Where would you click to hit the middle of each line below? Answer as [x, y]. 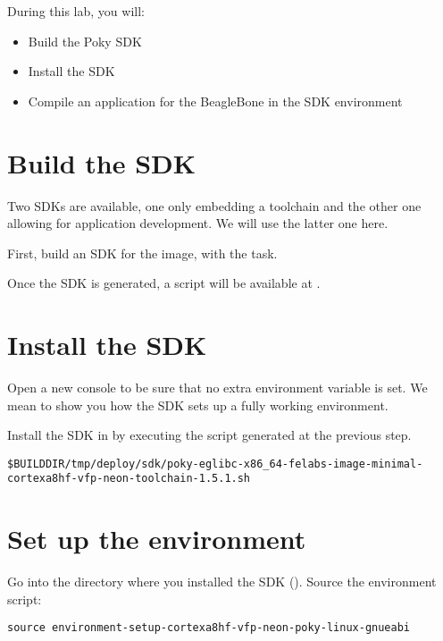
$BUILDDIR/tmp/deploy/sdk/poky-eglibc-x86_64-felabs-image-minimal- [215, 464]
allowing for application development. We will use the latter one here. [198, 223]
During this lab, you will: [76, 11]
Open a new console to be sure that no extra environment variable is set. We [217, 387]
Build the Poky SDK [85, 41]
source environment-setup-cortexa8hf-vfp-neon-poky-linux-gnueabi [209, 628]
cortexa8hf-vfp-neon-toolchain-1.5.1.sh [129, 479]
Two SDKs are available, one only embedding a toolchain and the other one [214, 205]
